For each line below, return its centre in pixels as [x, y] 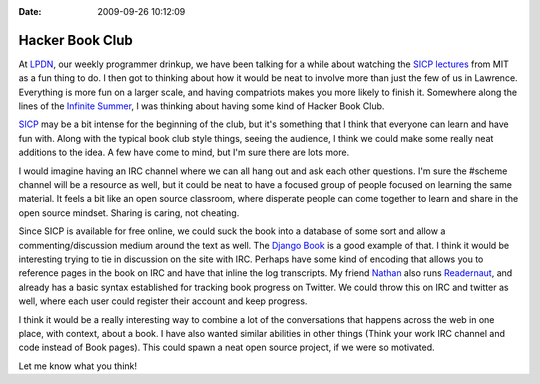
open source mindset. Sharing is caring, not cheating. [129, 212]
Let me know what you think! [77, 366]
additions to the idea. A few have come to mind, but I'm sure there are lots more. [184, 152]
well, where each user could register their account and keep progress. [163, 301]
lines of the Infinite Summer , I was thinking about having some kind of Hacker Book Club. [201, 106]
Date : [30, 11]
